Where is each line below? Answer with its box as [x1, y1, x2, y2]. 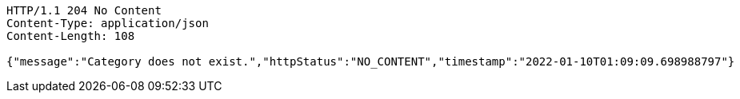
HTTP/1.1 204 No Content [6, 4, 162, 17]
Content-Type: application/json [6, 17, 209, 30]
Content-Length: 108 [6, 30, 135, 42]
